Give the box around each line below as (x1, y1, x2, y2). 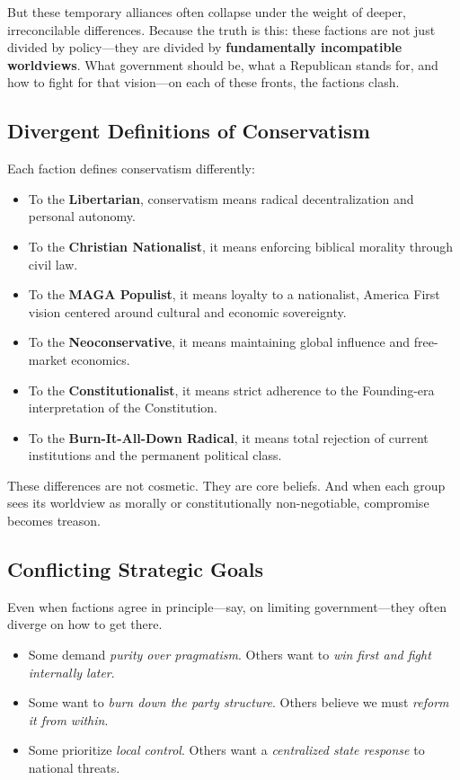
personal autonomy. (28, 207, 136, 226)
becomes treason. (7, 511, 102, 530)
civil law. (28, 254, 78, 273)
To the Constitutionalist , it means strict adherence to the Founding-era (28, 380, 435, 399)
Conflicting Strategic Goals (7, 555, 263, 583)
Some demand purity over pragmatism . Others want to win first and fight (28, 645, 431, 664)
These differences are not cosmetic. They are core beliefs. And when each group (7, 475, 446, 494)
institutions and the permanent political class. (28, 446, 282, 465)
